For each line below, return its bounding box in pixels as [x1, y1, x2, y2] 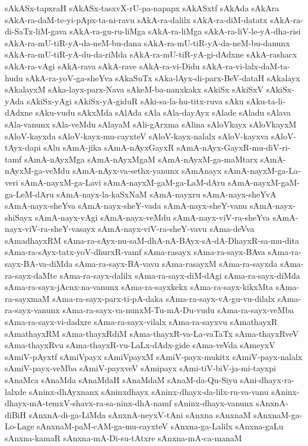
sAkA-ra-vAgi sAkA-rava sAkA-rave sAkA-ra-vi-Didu [5, 59, 200, 72]
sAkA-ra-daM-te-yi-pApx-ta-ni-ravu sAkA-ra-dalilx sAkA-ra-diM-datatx [5, 13, 268, 26]
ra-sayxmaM [5, 292, 50, 304]
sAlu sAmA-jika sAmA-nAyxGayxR [43, 141, 174, 154]
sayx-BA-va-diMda [5, 257, 73, 270]
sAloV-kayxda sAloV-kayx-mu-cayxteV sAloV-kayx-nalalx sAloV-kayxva [5, 129, 269, 142]
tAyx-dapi [5, 141, 41, 154]
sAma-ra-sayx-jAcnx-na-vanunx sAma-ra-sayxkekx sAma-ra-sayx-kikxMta [5, 281, 274, 293]
